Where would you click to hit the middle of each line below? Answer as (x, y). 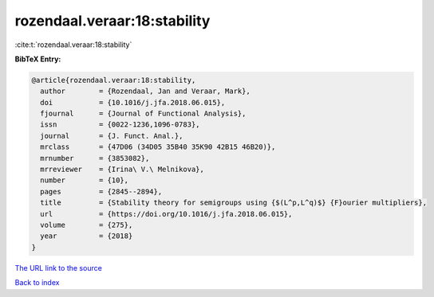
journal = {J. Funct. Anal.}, (112, 136)
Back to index (37, 283)
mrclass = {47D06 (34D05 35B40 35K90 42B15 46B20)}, (158, 147)
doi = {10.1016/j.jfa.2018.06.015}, (133, 102)
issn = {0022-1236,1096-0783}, (120, 125)
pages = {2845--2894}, (101, 191)
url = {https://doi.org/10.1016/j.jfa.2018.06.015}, (166, 214)
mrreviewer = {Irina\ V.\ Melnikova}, (122, 170)
